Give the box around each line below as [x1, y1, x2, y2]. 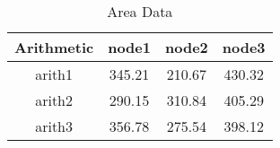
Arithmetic [14, 37, 94, 57]
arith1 [35, 64, 73, 84]
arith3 [35, 116, 73, 136]
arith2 [35, 90, 73, 110]
